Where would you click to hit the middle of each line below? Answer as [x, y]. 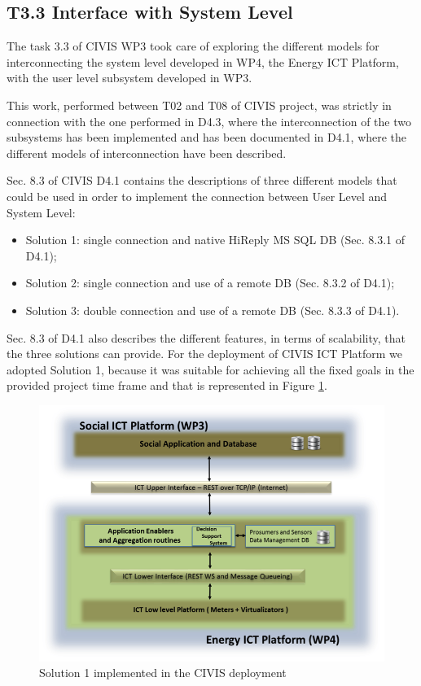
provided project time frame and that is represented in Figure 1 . [167, 385]
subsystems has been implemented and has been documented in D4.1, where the [207, 137]
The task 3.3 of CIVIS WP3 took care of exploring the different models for [193, 46]
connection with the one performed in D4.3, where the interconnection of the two [209, 121]
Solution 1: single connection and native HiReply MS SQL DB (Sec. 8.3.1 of [215, 240]
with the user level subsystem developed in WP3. [129, 78]
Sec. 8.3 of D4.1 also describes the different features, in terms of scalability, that [206, 337]
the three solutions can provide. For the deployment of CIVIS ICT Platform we [205, 354]
